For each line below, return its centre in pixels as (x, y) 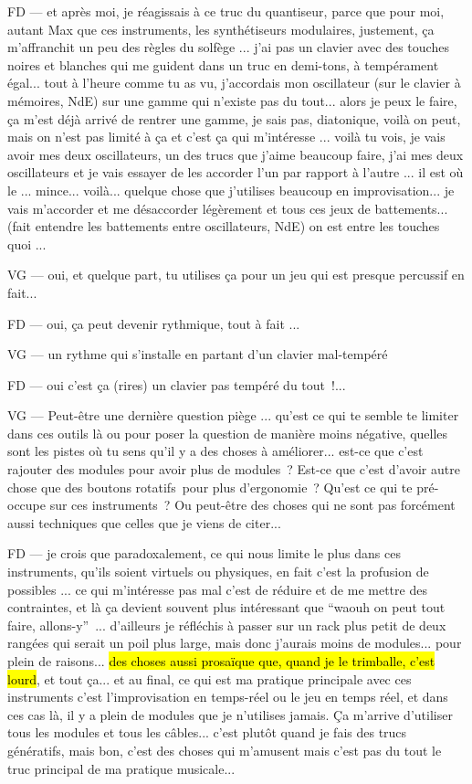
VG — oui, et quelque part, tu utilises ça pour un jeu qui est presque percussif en (236, 275)
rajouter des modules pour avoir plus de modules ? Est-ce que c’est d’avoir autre (234, 469)
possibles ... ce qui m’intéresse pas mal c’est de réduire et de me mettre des (217, 589)
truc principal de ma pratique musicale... (121, 768)
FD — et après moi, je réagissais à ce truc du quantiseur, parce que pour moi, (226, 11)
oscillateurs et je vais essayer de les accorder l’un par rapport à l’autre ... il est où (236, 172)
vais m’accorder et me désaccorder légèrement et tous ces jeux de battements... (228, 208)
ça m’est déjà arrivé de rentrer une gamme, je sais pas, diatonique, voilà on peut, (234, 118)
